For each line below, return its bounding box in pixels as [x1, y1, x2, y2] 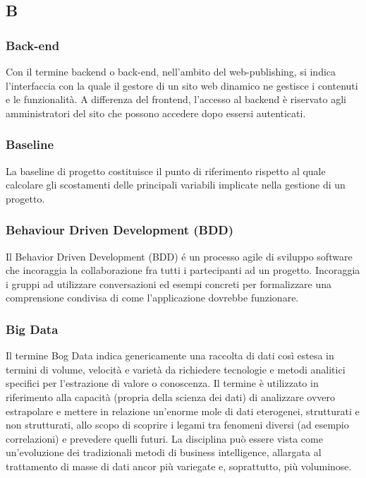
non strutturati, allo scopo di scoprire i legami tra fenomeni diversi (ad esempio [6, 417, 349, 432]
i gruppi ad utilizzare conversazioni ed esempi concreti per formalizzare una [6, 276, 332, 291]
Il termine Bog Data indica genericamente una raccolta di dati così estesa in [6, 348, 334, 363]
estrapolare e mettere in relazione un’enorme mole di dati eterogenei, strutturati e [6, 403, 360, 418]
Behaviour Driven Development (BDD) [6, 221, 234, 239]
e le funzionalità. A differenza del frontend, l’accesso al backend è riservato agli [6, 92, 346, 107]
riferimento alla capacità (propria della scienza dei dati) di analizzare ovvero [6, 389, 335, 404]
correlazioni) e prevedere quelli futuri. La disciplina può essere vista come [6, 431, 323, 446]
